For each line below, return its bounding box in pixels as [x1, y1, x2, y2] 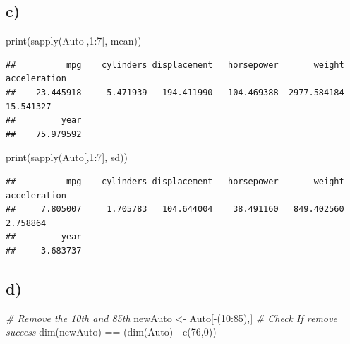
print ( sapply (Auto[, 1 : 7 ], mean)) [6, 33, 142, 48]
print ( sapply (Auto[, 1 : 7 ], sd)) [6, 150, 128, 165]
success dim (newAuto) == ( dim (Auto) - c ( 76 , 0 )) [6, 324, 217, 339]
